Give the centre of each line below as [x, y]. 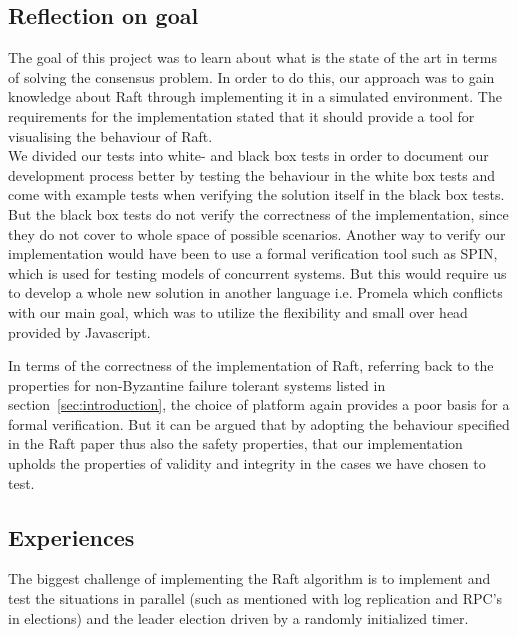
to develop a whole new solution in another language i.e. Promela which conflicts [255, 292]
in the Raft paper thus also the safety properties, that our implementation [235, 443]
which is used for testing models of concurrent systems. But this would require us [257, 272]
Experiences [71, 536]
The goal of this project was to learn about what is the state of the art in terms [252, 57]
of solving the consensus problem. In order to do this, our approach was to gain [251, 76]
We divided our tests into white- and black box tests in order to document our [248, 155]
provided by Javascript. [79, 331]
